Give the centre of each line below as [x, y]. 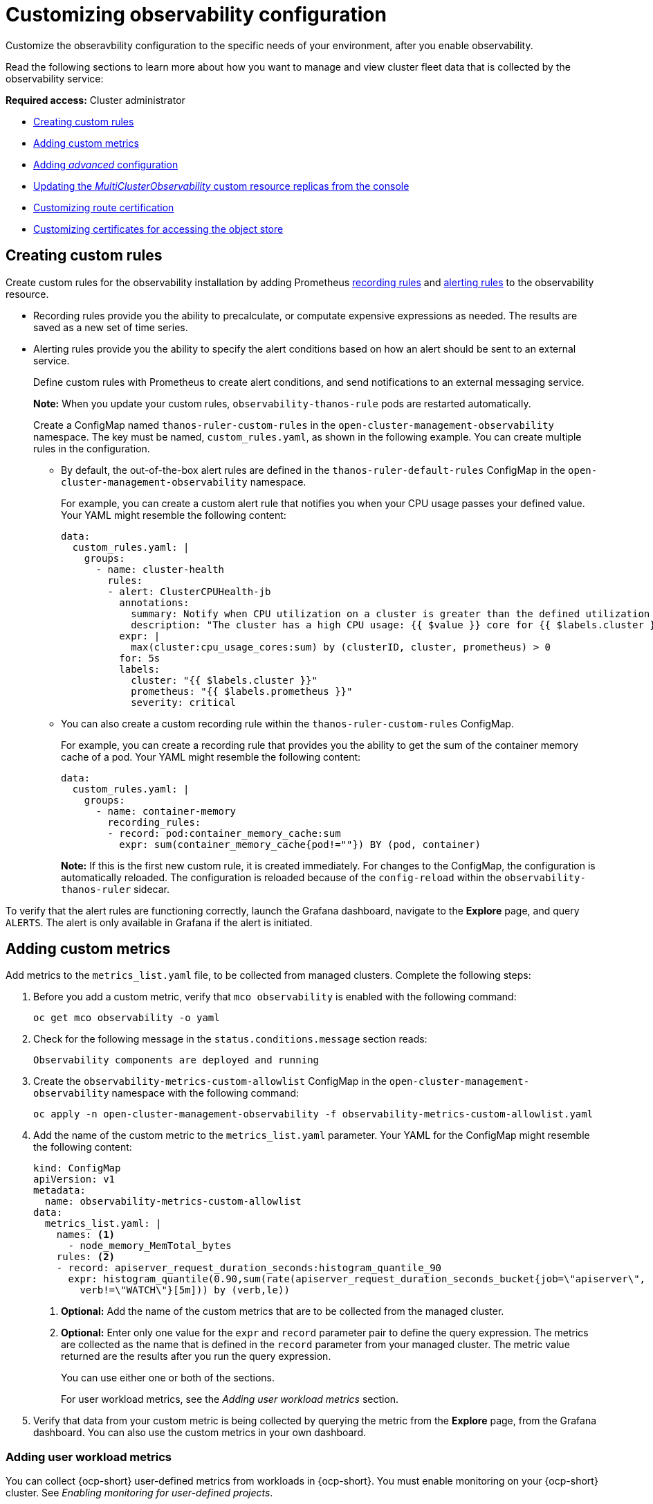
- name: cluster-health [160, 569]
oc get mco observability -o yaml [127, 1018]
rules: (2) [86, 1257]
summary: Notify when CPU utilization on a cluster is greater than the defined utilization [390, 613]
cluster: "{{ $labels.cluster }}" [224, 680]
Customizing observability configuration [196, 15]
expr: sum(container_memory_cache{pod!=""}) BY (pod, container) [300, 844]
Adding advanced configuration [106, 164]
